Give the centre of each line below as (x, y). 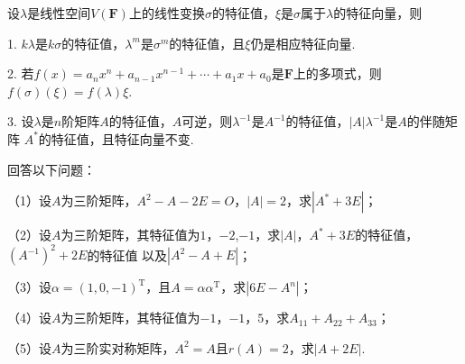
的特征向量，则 (378, 13)
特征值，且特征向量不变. (122, 138)
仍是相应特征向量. (303, 43)
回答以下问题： (51, 169)
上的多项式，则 (337, 73)
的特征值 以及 (127, 255)
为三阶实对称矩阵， (118, 347)
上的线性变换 (167, 13)
